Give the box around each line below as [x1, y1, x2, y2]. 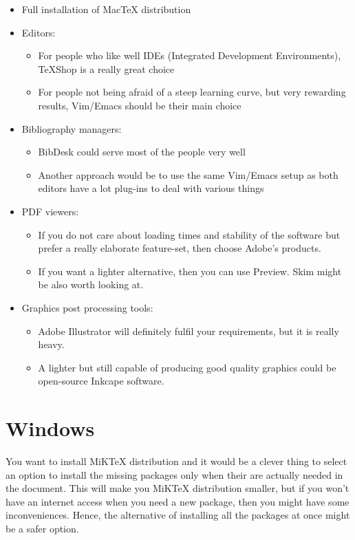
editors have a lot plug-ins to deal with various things [38, 181, 264, 195]
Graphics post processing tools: [21, 300, 153, 314]
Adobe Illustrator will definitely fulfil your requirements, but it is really [38, 323, 339, 338]
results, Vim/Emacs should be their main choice [38, 98, 241, 112]
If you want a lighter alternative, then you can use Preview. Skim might [38, 263, 342, 278]
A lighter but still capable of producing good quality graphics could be [38, 360, 336, 374]
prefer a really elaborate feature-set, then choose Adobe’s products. [38, 241, 321, 255]
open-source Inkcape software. [38, 374, 164, 388]
